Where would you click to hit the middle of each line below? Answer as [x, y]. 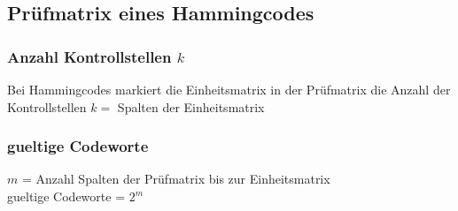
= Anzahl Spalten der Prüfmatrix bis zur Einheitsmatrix [176, 179]
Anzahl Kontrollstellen [89, 56]
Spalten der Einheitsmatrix [191, 106]
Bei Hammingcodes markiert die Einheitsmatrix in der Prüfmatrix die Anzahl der [229, 89]
